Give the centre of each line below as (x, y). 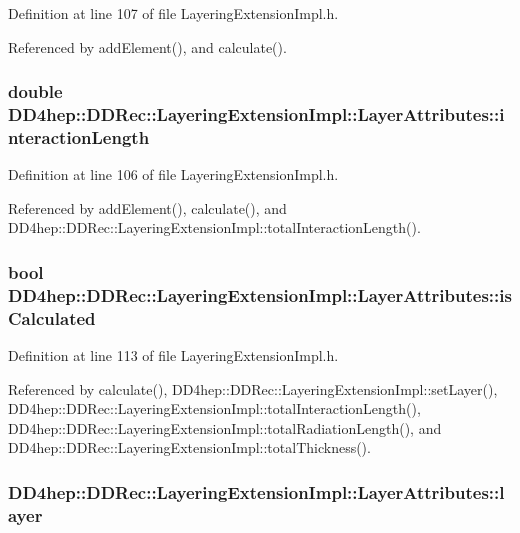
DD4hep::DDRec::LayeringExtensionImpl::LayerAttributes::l (256, 491)
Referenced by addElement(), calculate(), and (147, 207)
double (35, 91)
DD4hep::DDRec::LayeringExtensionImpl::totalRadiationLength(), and (225, 427)
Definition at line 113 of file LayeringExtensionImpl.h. (173, 355)
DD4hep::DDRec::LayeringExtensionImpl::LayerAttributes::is (260, 294)
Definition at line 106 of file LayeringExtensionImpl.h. (173, 174)
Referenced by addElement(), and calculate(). (147, 46)
